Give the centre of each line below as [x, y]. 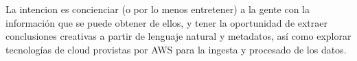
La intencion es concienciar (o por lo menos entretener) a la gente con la [158, 9]
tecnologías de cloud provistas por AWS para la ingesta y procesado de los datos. [176, 49]
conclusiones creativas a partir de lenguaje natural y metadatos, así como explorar [178, 36]
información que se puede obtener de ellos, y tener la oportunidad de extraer [167, 22]
